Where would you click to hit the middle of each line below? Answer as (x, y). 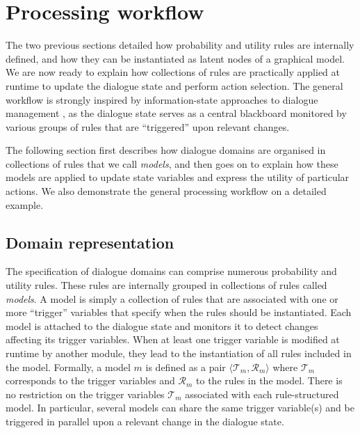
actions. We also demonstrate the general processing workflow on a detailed (166, 191)
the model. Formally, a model (68, 367)
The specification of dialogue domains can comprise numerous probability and (171, 271)
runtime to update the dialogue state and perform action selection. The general (174, 85)
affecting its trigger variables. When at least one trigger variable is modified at (173, 339)
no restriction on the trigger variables (85, 394)
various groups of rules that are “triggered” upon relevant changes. (148, 126)
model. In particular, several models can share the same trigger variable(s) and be (180, 408)
